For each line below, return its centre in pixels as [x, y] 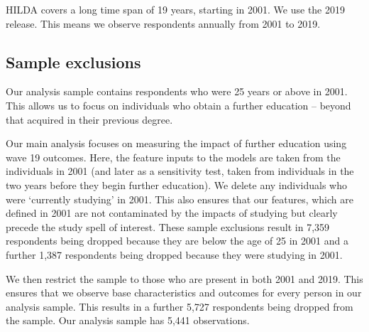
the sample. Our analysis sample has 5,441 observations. [128, 320]
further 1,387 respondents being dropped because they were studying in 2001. [174, 254]
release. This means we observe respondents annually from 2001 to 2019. [163, 23]
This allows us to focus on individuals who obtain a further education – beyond [178, 105]
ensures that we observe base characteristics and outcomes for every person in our [184, 293]
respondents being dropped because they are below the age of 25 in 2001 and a [177, 241]
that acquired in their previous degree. [89, 119]
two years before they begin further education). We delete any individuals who [177, 184]
